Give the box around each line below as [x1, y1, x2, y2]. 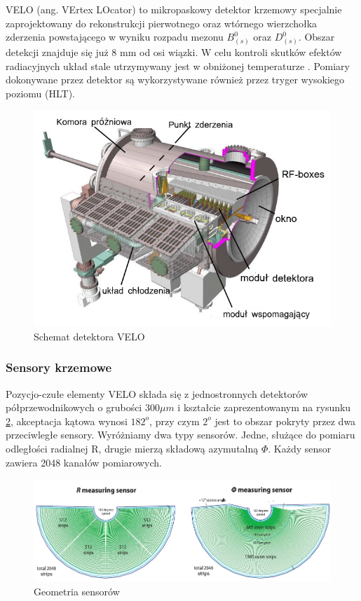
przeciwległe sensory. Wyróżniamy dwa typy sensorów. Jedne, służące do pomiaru [6, 427, 355, 442]
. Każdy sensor [268, 441, 332, 455]
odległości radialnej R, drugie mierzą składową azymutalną [6, 441, 259, 455]
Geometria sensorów [34, 583, 120, 598]
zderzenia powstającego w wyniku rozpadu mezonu [6, 29, 224, 44]
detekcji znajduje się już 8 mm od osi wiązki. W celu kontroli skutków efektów [6, 44, 342, 59]
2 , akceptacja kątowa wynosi [6, 413, 128, 428]
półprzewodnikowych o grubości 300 [6, 400, 160, 415]
